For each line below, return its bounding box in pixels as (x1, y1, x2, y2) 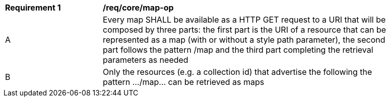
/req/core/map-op (103, 3, 174, 13)
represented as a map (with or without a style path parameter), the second (103, 35, 385, 45)
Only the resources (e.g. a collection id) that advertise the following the (103, 67, 372, 77)
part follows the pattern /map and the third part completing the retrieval (103, 45, 373, 55)
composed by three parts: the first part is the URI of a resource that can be (103, 25, 386, 35)
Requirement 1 (5, 3, 61, 13)
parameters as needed (103, 55, 188, 65)
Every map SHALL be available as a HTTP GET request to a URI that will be (103, 15, 386, 25)
